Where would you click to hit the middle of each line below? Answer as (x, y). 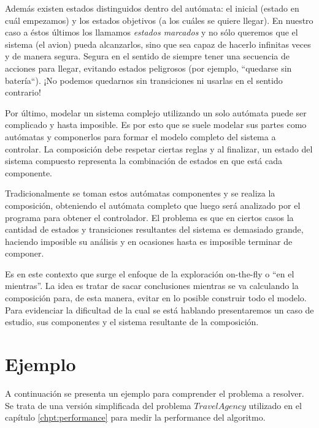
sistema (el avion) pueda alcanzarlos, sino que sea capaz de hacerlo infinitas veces (158, 44)
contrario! (23, 92)
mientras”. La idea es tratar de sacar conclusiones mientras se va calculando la (152, 286)
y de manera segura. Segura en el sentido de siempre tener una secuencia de (148, 56)
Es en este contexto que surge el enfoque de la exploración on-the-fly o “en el (150, 273)
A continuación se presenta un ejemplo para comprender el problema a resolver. (155, 393)
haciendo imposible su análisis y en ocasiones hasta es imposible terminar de (149, 241)
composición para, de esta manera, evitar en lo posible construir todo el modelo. (156, 298)
